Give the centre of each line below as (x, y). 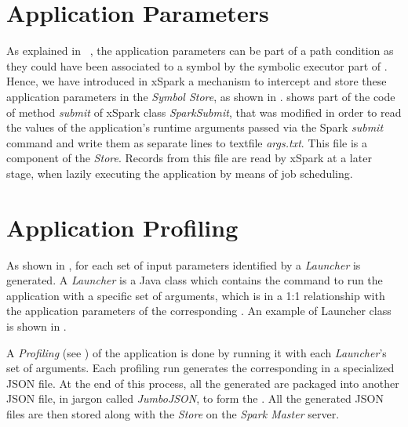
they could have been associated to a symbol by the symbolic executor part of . (197, 65)
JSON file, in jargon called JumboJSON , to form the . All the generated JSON (195, 398)
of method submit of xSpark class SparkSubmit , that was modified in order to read (204, 112)
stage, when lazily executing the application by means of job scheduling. (180, 173)
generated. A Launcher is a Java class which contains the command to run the (195, 280)
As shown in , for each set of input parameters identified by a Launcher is (184, 264)
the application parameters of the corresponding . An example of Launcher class (199, 311)
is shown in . (36, 326)
